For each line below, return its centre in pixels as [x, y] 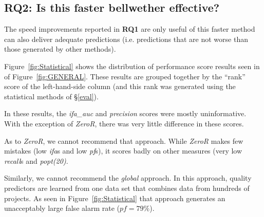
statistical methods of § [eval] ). [51, 96]
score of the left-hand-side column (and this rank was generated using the [120, 86]
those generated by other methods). [60, 49]
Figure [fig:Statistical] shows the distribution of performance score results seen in [132, 66]
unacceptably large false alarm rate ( [62, 208]
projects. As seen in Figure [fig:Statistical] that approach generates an [115, 198]
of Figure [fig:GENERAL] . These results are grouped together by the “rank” [125, 76]
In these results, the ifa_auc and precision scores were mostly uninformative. [125, 113]
